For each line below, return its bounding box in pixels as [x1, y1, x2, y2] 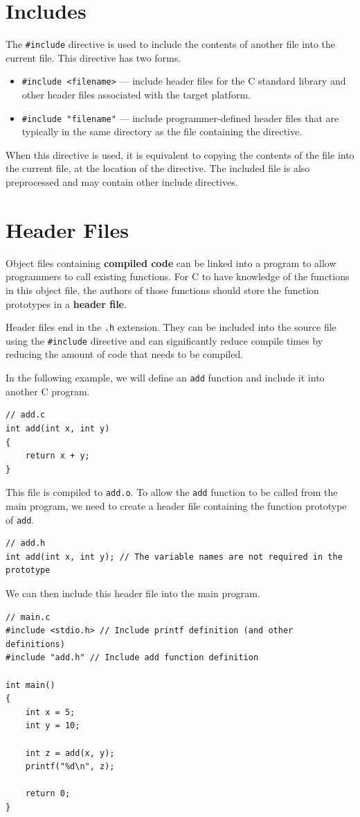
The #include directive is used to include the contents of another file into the [6, 37, 336, 51]
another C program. [6, 384, 90, 398]
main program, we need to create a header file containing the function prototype [6, 498, 347, 513]
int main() [6, 680, 55, 690]
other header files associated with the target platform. [21, 87, 251, 102]
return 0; [25, 789, 71, 799]
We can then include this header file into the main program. [6, 585, 260, 600]
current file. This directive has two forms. [6, 50, 181, 64]
